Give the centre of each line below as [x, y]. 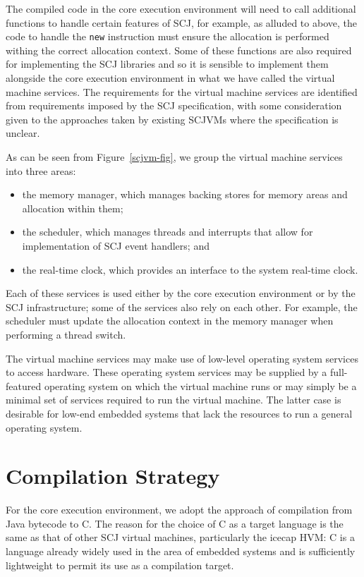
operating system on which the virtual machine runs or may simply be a [200, 385]
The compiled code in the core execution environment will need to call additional [181, 8]
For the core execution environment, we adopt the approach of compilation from [179, 510]
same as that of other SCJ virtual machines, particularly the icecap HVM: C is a [180, 537]
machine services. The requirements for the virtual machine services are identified [182, 91]
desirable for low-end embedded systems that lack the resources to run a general [179, 413]
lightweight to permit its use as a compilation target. [120, 565]
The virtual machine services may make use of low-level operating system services [182, 358]
